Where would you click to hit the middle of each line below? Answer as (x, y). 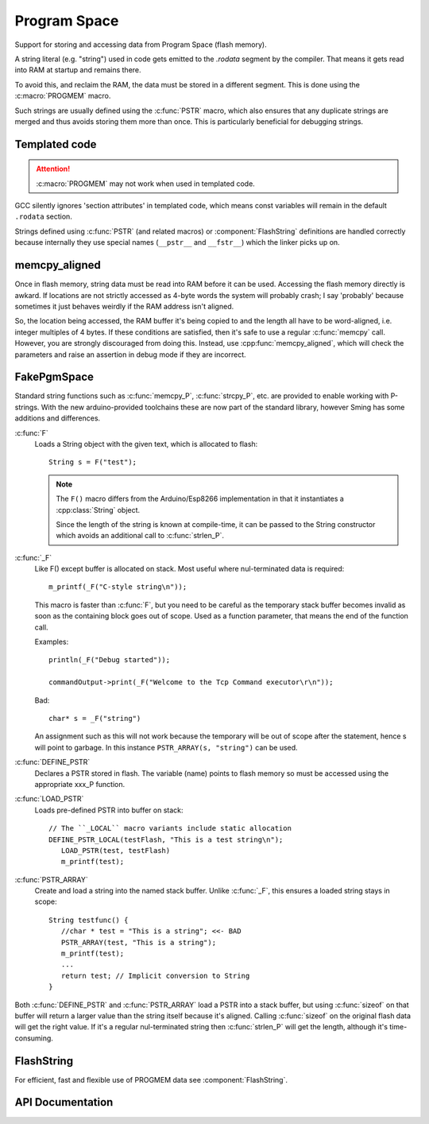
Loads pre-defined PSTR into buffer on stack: (109, 810)
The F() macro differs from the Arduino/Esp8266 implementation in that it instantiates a (200, 499)
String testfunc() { (89, 920)
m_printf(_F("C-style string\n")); (118, 587)
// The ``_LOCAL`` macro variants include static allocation (170, 828)
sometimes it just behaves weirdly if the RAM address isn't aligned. (124, 306)
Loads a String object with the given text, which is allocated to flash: (146, 444)
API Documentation (64, 1102)
